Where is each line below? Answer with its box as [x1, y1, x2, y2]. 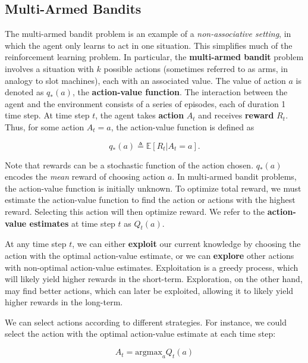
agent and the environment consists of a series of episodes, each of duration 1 [5, 97, 286, 109]
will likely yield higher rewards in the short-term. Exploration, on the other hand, [5, 273, 303, 285]
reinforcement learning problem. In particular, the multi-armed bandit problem [5, 51, 304, 63]
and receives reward [198, 109, 274, 121]
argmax [135, 348, 162, 357]
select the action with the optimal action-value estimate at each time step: [5, 327, 276, 340]
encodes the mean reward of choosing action [5, 170, 165, 183]
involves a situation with [5, 62, 94, 74]
